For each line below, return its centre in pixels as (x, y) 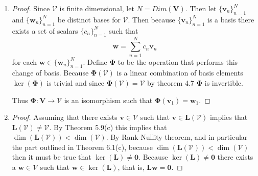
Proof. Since (31, 8)
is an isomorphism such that (108, 100)
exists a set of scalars (45, 30)
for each (25, 61)
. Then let (201, 8)
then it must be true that (52, 157)
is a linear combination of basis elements (180, 73)
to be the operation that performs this (178, 61)
